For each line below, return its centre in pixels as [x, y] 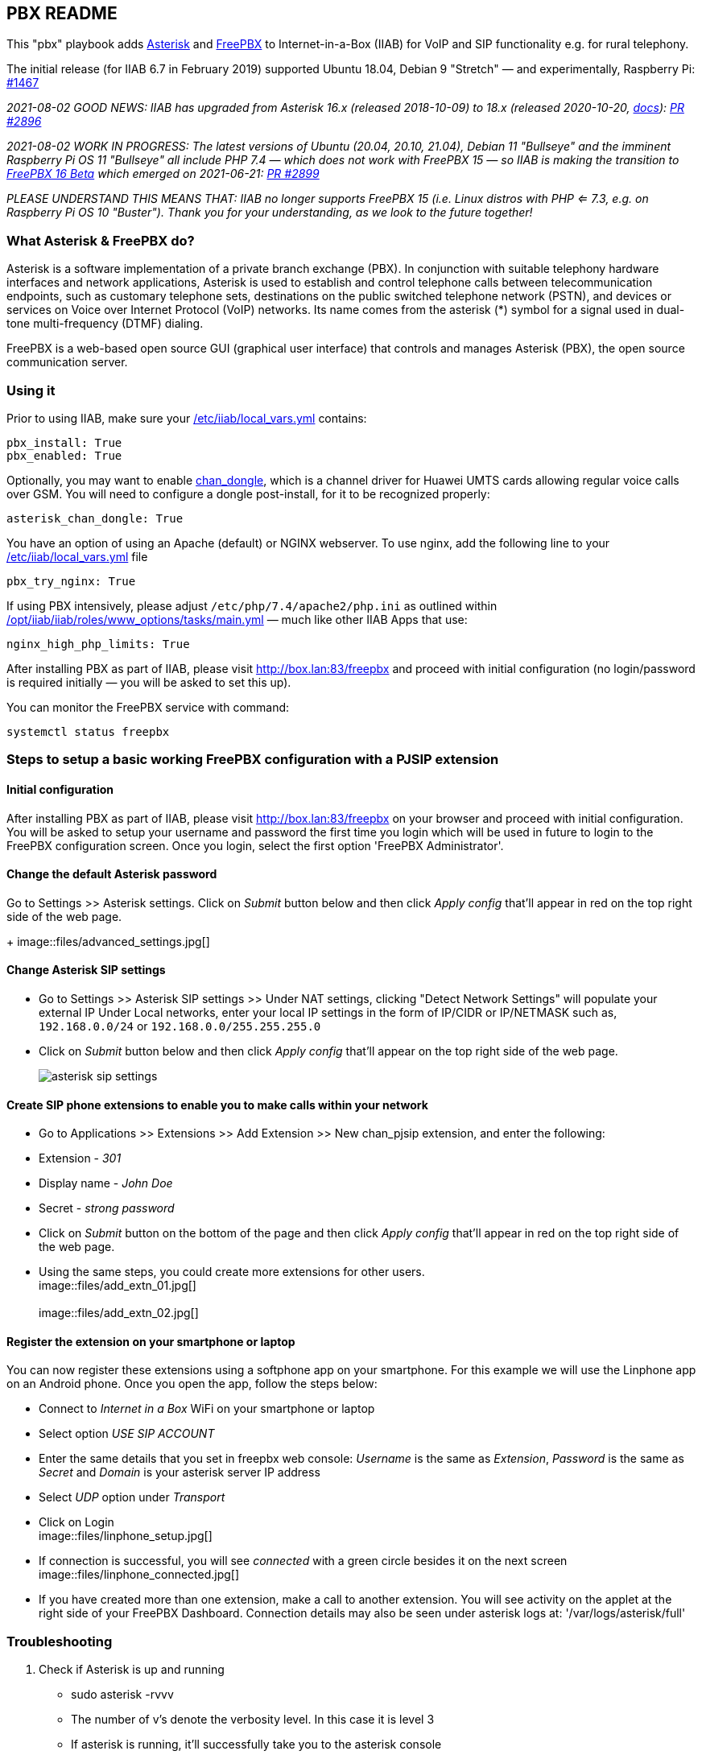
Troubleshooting [60, 1641]
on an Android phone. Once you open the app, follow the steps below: [192, 1384]
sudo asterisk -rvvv [122, 1695]
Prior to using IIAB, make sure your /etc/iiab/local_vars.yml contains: [187, 418]
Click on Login [76, 1522]
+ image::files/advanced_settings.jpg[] [108, 941]
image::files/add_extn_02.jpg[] [119, 1313]
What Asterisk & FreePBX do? [101, 240]
